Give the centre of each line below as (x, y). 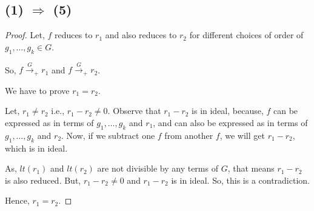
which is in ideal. (36, 148)
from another (189, 135)
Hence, (17, 200)
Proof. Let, (25, 35)
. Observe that (134, 111)
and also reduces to (141, 35)
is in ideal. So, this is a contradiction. (240, 180)
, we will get (242, 135)
